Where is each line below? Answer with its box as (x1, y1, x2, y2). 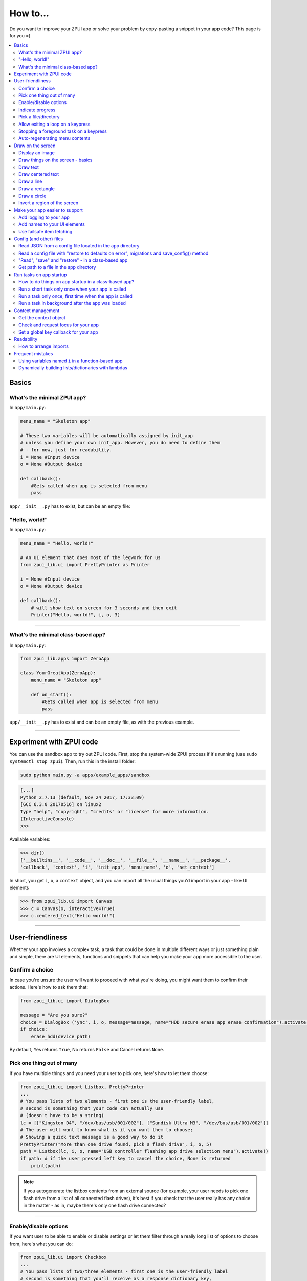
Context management (14, 307, 60, 314)
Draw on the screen (14, 142, 56, 149)
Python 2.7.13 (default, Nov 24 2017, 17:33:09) (20, 794, 145, 800)
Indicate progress (18, 107, 56, 113)
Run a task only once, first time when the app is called (18, 293, 133, 299)
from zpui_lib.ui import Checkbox (20, 1254, 107, 1260)
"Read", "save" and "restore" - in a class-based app (18, 257, 128, 263)
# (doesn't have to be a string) (20, 1112, 104, 1119)
